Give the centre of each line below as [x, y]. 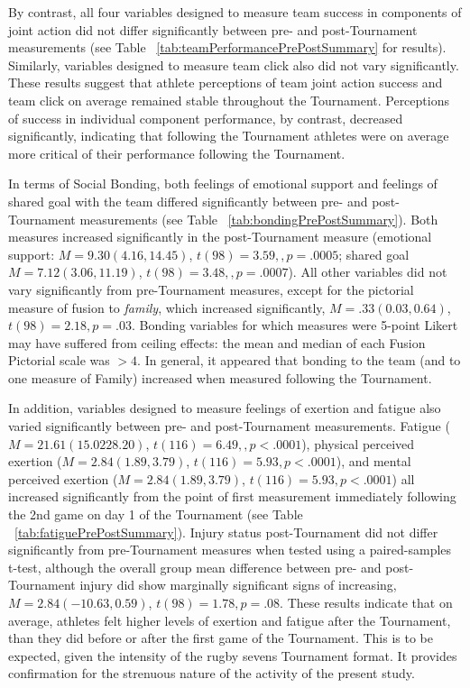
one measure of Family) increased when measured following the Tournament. [220, 377]
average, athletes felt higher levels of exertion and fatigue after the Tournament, [230, 620]
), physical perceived [358, 443]
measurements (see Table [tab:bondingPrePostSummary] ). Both [259, 219]
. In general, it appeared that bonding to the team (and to [299, 360]
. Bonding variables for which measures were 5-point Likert [295, 325]
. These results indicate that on [366, 602]
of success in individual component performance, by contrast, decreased [206, 118]
